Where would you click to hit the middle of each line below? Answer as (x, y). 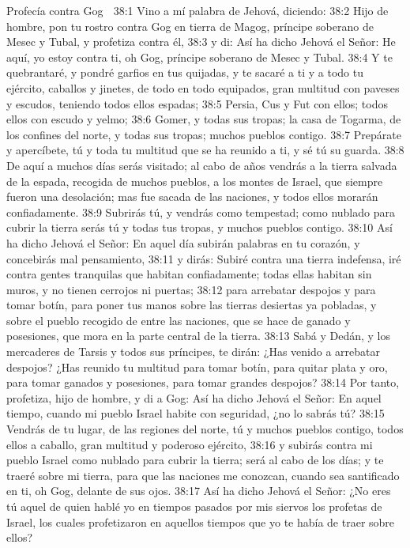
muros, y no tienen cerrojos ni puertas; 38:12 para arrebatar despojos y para (191, 289)
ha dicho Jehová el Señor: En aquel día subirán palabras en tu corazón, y (183, 242)
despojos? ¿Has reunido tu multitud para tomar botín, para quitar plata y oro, (197, 367)
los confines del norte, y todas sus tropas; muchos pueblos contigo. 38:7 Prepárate (204, 134)
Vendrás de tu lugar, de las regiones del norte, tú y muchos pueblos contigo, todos (205, 429)
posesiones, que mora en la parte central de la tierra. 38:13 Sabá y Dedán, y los (199, 336)
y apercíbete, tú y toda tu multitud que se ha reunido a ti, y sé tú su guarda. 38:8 (205, 150)
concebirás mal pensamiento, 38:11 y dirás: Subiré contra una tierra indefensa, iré (204, 258)
